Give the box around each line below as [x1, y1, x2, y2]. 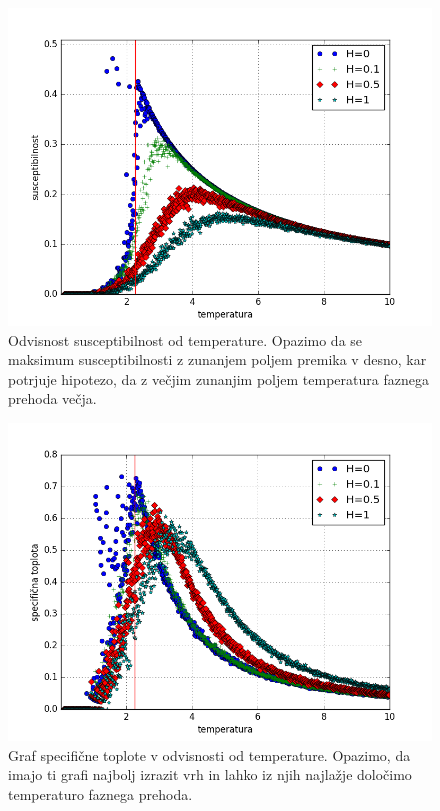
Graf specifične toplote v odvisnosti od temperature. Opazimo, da [8, 744, 411, 765]
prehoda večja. [8, 388, 97, 409]
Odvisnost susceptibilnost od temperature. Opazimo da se [8, 329, 363, 350]
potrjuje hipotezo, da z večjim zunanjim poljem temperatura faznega [8, 368, 429, 389]
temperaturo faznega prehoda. [8, 783, 193, 804]
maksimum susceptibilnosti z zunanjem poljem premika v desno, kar [8, 349, 427, 370]
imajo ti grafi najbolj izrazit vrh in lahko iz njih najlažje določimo [8, 764, 412, 785]
